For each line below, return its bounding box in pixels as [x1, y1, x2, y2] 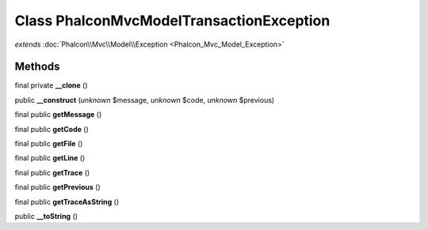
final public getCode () [14, 124, 89, 134]
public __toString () [14, 211, 78, 221]
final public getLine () [14, 153, 86, 163]
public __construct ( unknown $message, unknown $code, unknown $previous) [14, 95, 275, 104]
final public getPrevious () [14, 183, 101, 192]
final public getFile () [14, 139, 83, 149]
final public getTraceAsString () [14, 197, 120, 206]
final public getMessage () [14, 110, 102, 119]
